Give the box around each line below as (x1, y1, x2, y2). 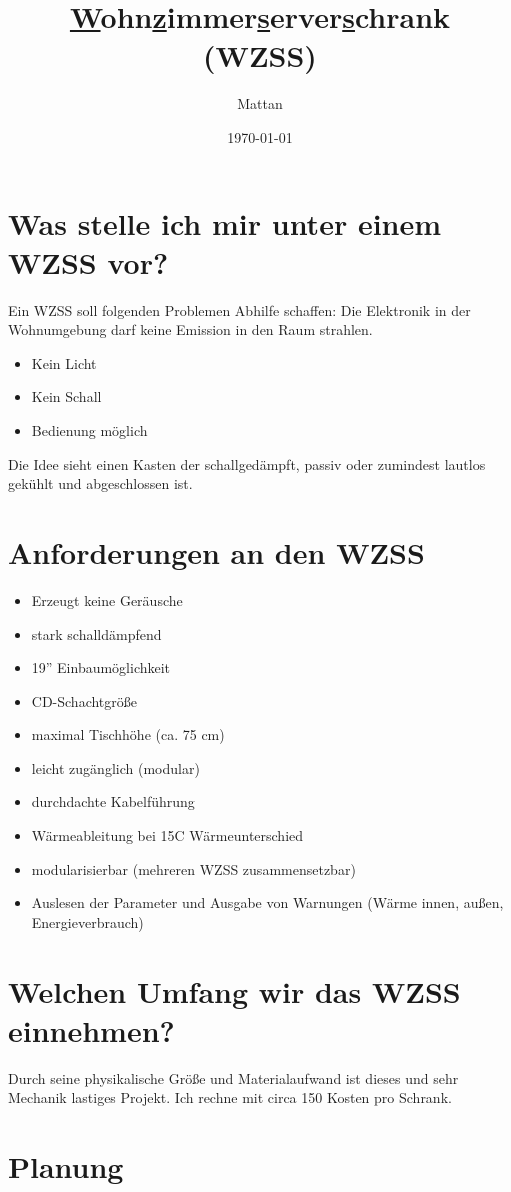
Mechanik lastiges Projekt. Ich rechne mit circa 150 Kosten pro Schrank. (8, 1087, 452, 1108)
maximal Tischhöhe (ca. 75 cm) (31, 724, 225, 745)
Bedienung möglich (31, 420, 148, 440)
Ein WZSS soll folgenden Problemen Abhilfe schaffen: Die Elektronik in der (8, 299, 471, 320)
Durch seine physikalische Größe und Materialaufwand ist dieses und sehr (8, 1067, 459, 1088)
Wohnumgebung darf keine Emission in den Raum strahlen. (8, 319, 373, 340)
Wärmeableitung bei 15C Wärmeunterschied (31, 825, 304, 846)
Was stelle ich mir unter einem (8, 202, 442, 243)
